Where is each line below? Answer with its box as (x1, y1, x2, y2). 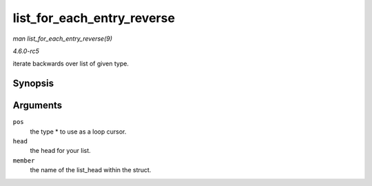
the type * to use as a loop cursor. (30, 127, 127, 136)
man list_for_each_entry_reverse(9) (12, 34, 113, 43)
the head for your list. (30, 147, 91, 155)
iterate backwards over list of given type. (12, 59, 129, 68)
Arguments (12, 100, 63, 112)
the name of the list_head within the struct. (30, 166, 152, 174)
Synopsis (12, 78, 54, 90)
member (12, 156, 35, 165)
